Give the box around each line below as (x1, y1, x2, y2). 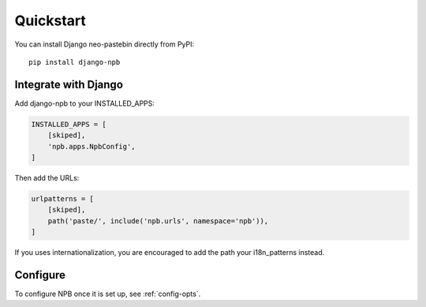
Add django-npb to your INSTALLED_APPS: (14, 99, 155, 108)
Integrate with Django (14, 77, 124, 91)
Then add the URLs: (14, 173, 80, 182)
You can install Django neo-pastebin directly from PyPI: (14, 39, 195, 49)
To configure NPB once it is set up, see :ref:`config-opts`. (14, 289, 201, 299)
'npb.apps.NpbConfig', (47, 142, 136, 151)
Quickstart (14, 12, 87, 29)
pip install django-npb (28, 58, 121, 66)
